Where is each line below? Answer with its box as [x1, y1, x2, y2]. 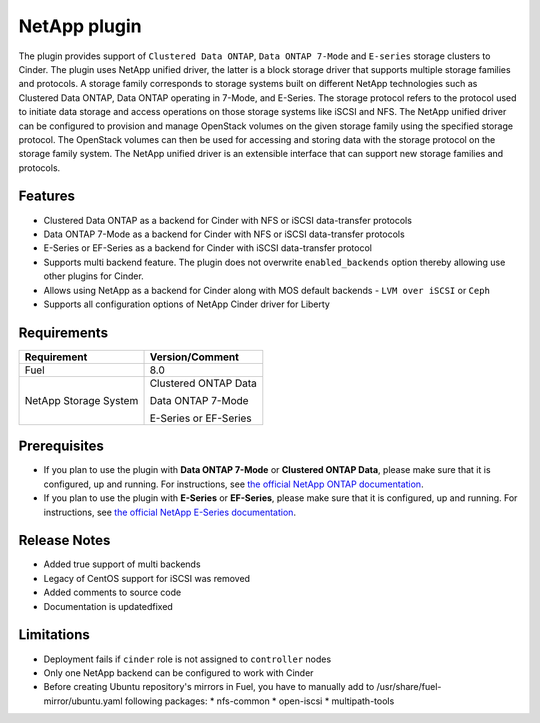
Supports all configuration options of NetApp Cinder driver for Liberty [43, 298, 330, 310]
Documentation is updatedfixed [43, 600, 174, 612]
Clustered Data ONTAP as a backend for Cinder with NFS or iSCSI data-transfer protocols [43, 214, 412, 226]
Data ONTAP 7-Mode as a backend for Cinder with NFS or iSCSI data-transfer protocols [43, 228, 405, 240]
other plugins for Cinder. [43, 270, 144, 282]
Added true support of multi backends [43, 558, 201, 570]
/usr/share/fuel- [376, 681, 442, 693]
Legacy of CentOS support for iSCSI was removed [43, 572, 250, 584]
